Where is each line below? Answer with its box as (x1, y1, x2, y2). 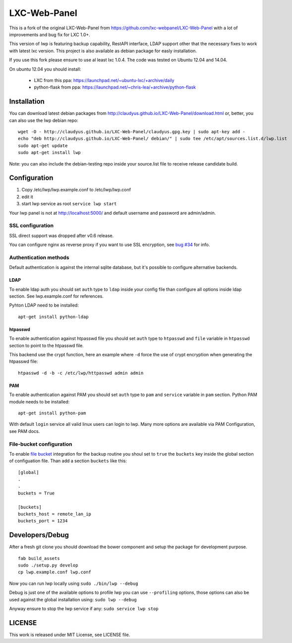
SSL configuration (9, 222, 54, 229)
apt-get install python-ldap (18, 314, 89, 320)
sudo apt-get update (18, 143, 68, 149)
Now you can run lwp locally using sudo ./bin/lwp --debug (9, 580, 138, 586)
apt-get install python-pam (18, 410, 86, 416)
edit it (21, 194, 33, 200)
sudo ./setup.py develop (18, 563, 78, 568)
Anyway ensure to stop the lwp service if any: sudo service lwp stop (9, 606, 159, 612)
